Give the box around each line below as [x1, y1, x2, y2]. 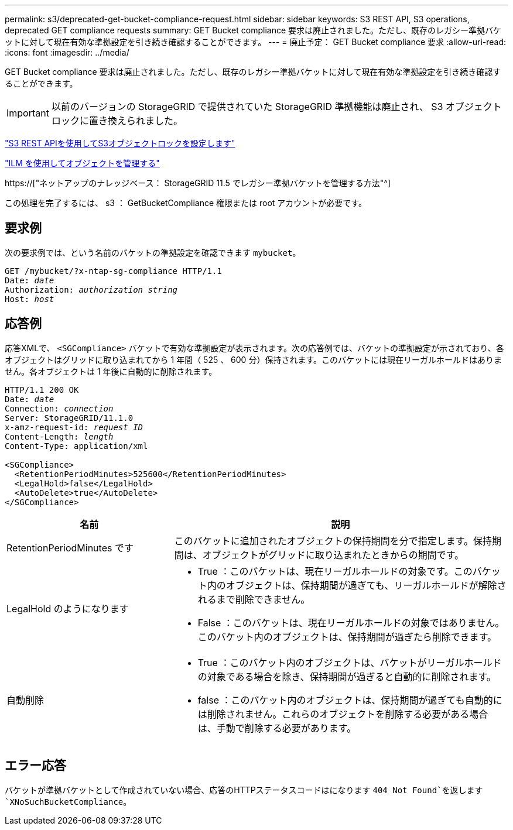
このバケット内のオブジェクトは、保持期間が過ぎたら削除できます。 [197, 630, 497, 643]
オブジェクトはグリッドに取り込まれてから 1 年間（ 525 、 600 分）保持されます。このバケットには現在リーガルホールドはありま [5, 354, 502, 365]
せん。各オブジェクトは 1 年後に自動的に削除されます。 [5, 366, 217, 376]
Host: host [5, 294, 54, 304]
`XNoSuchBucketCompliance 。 [5, 796, 132, 807]
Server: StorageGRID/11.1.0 [5, 413, 134, 423]
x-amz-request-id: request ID [5, 422, 143, 432]
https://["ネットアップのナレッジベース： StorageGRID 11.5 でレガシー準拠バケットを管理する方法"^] [5, 178, 391, 188]
